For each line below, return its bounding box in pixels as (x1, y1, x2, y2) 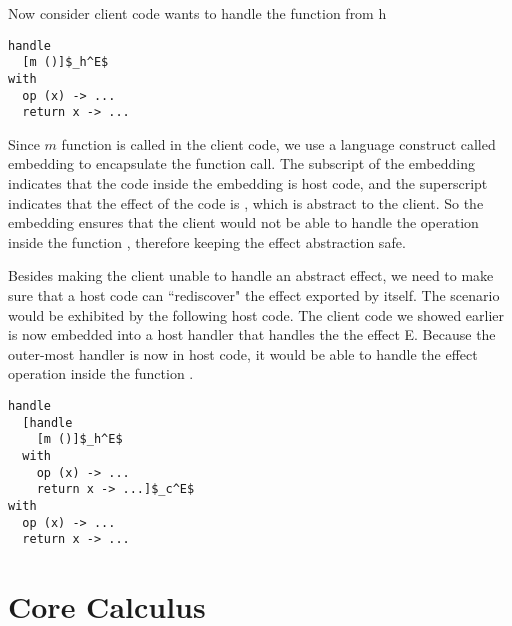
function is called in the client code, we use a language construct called (61, 133, 496, 154)
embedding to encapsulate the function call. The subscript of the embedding (8, 153, 475, 174)
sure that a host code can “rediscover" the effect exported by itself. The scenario (8, 285, 500, 306)
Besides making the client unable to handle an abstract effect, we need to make (8, 265, 494, 286)
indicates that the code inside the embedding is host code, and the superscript (8, 173, 488, 194)
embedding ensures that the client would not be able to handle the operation (8, 212, 479, 233)
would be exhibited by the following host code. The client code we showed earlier (8, 304, 505, 325)
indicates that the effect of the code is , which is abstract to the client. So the (8, 192, 484, 213)
